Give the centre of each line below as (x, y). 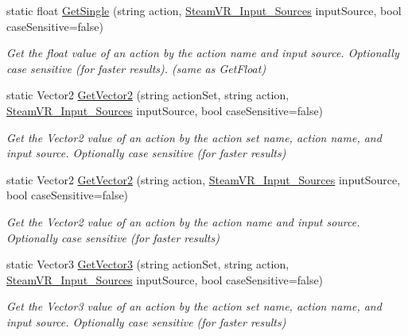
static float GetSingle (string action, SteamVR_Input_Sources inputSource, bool (204, 10)
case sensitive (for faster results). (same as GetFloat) (136, 68)
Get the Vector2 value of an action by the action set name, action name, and (194, 137)
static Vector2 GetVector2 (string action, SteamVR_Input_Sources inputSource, (204, 179)
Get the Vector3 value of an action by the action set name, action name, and (194, 306)
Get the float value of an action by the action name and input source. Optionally (203, 53)
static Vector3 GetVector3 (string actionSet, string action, (148, 264)
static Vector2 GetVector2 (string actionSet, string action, (148, 95)
